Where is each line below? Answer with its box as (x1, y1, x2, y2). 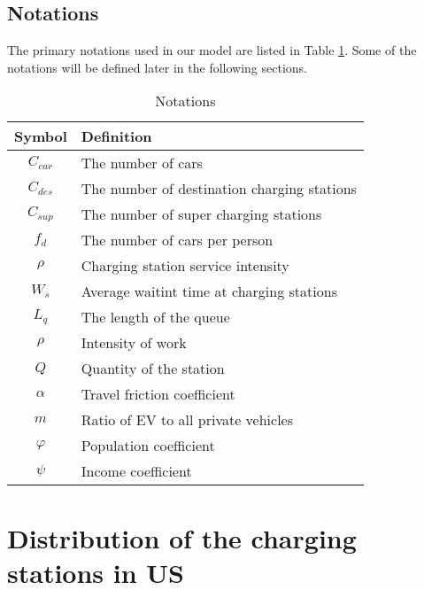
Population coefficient (81, 435, 215, 456)
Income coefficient (81, 461, 192, 482)
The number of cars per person (81, 229, 274, 251)
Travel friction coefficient (81, 384, 235, 405)
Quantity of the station (81, 358, 225, 379)
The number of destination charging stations (81, 178, 357, 199)
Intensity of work (81, 332, 187, 353)
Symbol (14, 126, 67, 147)
